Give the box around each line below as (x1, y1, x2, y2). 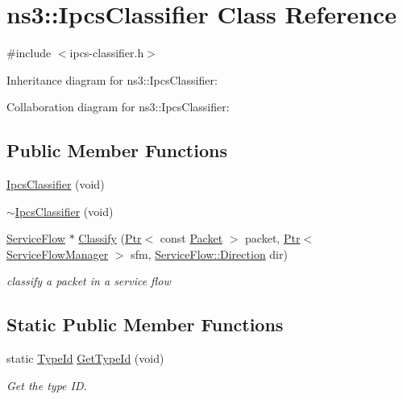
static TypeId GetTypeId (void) (6, 350, 164, 367)
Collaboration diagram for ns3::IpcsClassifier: (6, 98, 230, 115)
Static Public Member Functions (6, 312, 284, 337)
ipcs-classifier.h (69, 44, 144, 61)
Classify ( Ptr (78, 230, 142, 247)
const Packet (160, 230, 223, 247)
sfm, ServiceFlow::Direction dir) (131, 245, 288, 262)
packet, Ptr (245, 230, 301, 247)
